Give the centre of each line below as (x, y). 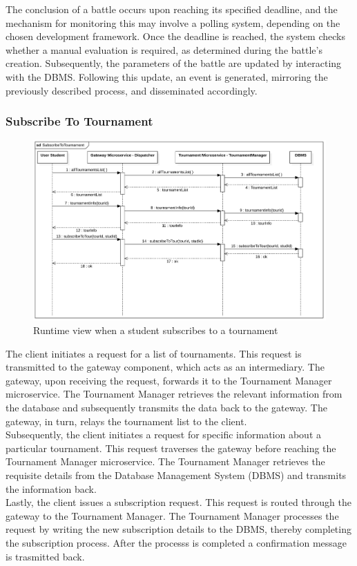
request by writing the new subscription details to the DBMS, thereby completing (178, 529)
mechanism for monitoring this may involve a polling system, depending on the (173, 22)
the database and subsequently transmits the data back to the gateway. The (166, 408)
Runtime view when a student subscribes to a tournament (156, 330)
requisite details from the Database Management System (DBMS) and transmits (176, 475)
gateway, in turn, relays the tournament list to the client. (126, 421)
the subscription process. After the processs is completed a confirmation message (176, 542)
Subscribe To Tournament (79, 121)
